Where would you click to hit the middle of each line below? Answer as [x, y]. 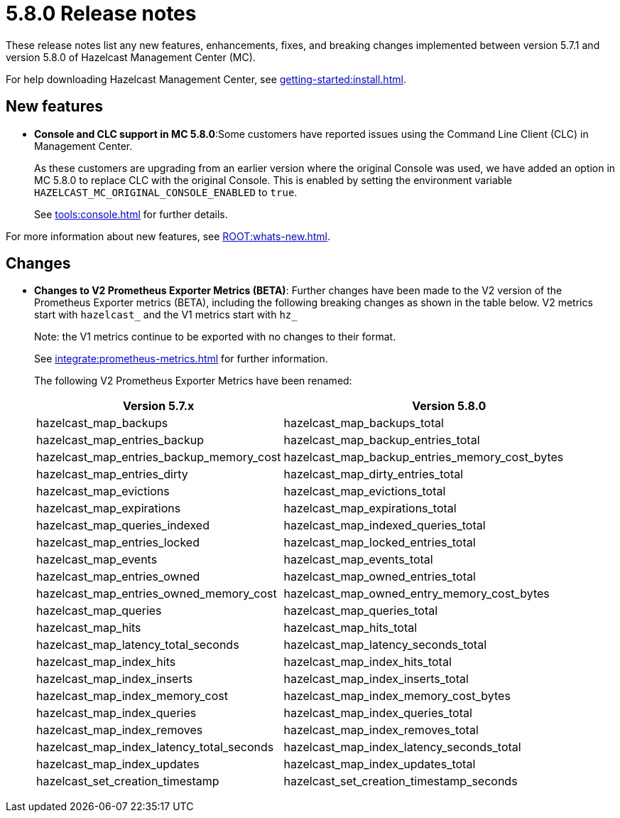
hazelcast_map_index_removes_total [381, 730]
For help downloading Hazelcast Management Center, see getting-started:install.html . [206, 79]
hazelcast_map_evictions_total [365, 491]
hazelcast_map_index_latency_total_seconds [155, 747]
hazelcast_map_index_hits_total [368, 662]
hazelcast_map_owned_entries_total [380, 577]
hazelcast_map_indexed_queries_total [385, 526]
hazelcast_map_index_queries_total [378, 713]
